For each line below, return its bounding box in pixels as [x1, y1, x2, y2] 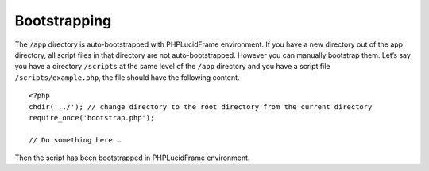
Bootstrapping [14, 12, 112, 29]
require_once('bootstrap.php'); [29, 113, 155, 122]
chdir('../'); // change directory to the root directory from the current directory [29, 102, 373, 111]
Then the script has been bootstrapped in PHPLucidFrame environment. [14, 153, 250, 162]
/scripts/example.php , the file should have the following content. [14, 72, 240, 82]
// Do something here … [29, 135, 122, 144]
